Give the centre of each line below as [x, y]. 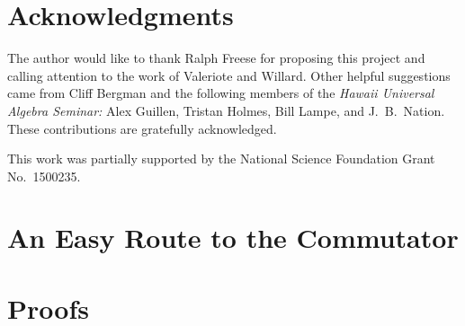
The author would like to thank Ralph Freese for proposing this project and [216, 58]
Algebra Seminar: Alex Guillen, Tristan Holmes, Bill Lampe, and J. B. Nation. [226, 110]
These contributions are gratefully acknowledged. [142, 128]
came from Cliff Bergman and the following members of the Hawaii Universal [221, 93]
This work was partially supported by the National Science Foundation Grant [221, 159]
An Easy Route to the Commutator [233, 238]
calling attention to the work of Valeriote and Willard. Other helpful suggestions [229, 75]
